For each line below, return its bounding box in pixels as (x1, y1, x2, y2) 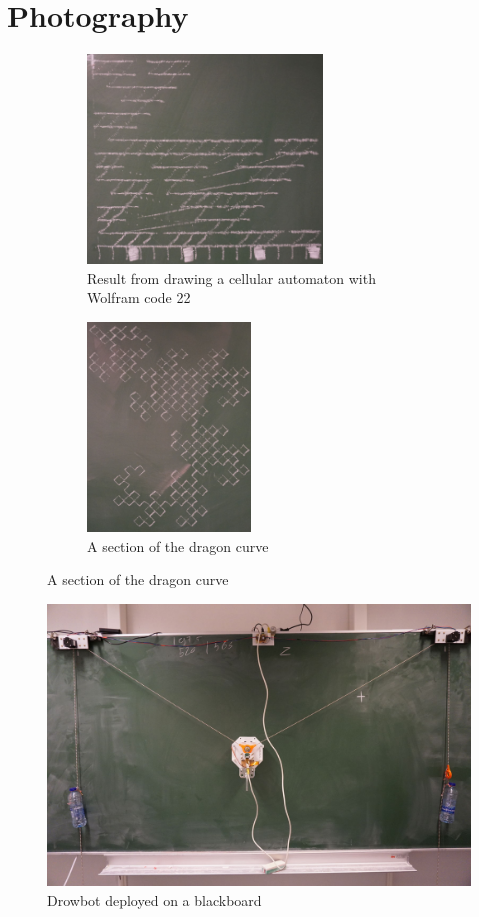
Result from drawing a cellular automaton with (87, 267, 376, 288)
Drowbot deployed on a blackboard (47, 889, 262, 910)
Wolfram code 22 (87, 287, 191, 308)
